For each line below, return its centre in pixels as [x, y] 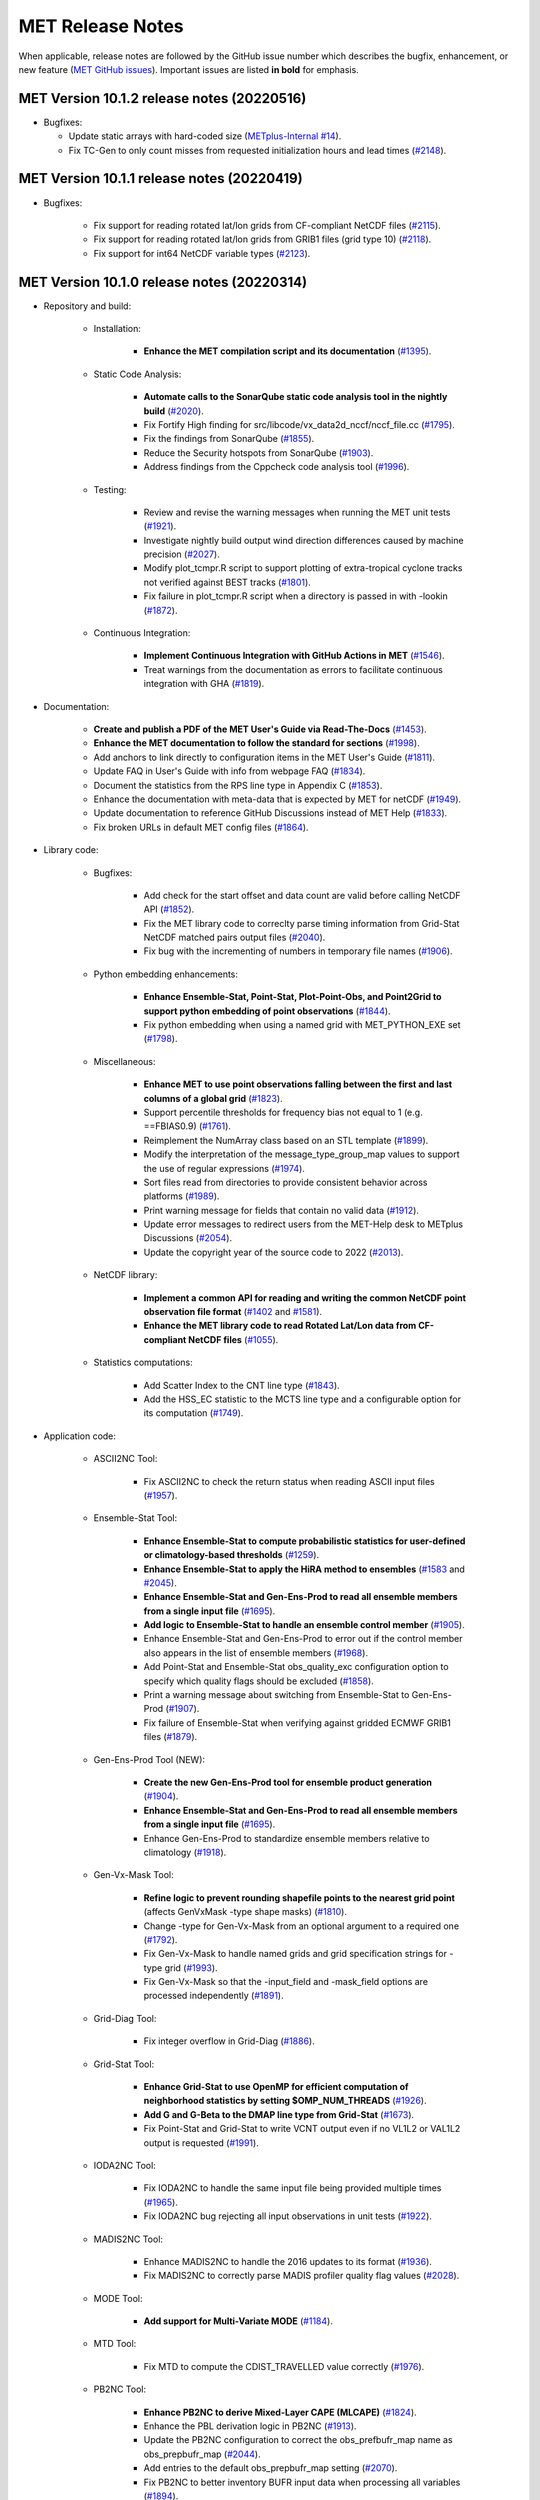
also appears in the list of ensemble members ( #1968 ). [256, 1652]
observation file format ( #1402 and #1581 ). [233, 1312]
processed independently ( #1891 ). [213, 1996]
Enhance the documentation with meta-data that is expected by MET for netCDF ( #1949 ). [277, 799]
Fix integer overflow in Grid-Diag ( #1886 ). [229, 2041]
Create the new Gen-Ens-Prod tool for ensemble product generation [287, 1782]
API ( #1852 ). [169, 909]
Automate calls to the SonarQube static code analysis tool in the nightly [295, 397]
